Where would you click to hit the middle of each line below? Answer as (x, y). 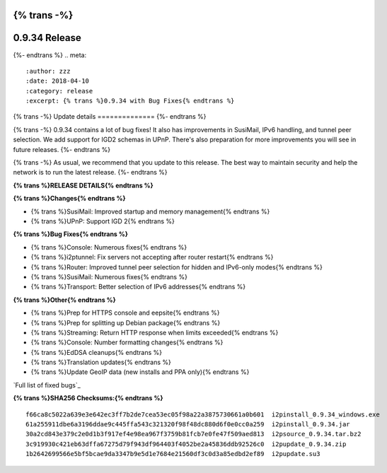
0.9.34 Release (47, 38)
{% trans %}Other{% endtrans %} (64, 300)
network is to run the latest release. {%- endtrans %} (90, 173)
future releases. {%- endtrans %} (62, 149)
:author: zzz (48, 71)
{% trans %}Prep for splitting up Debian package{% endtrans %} (126, 322)
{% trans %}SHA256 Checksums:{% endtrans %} (88, 398)
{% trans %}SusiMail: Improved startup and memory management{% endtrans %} (150, 211)
